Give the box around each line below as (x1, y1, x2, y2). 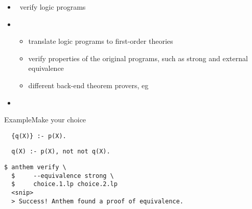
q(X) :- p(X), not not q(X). (11, 148, 110, 155)
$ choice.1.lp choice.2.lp (11, 180, 118, 188)
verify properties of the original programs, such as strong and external (28, 53, 248, 63)
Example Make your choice (4, 114, 86, 125)
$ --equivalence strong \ (11, 172, 114, 179)
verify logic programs (19, 2, 86, 12)
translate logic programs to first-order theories (28, 36, 173, 46)
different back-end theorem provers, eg (28, 80, 149, 90)
